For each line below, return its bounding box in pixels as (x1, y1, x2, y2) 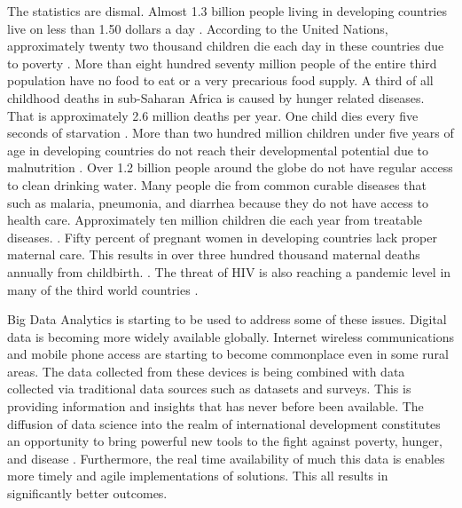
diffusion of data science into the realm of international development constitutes (7, 414, 441, 433)
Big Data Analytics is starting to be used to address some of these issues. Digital (7, 310, 447, 329)
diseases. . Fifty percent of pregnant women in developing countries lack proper (7, 227, 437, 246)
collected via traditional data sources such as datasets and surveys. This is (7, 379, 411, 398)
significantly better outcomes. (7, 484, 168, 503)
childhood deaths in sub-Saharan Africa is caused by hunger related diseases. (7, 88, 425, 107)
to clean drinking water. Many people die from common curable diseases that (7, 175, 427, 194)
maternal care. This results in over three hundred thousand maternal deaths (7, 245, 420, 264)
